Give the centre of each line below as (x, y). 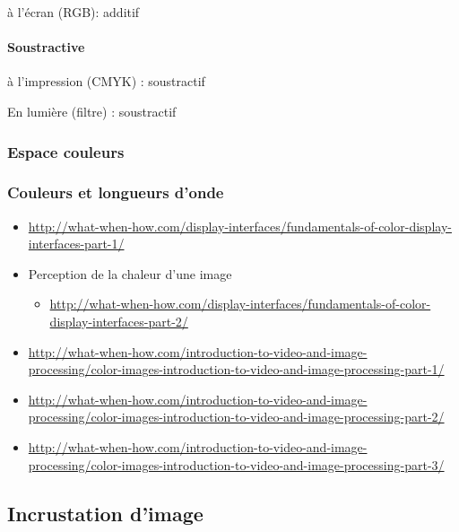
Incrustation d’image (105, 513)
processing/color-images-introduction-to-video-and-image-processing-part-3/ (236, 464)
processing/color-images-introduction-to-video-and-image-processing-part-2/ (236, 417)
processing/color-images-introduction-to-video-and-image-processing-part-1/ (236, 369)
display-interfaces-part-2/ (119, 322)
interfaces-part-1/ (76, 244)
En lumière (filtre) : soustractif (92, 111)
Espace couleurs (66, 151)
